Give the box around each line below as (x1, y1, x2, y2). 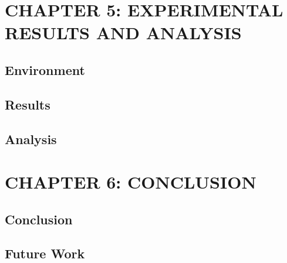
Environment (5, 60, 85, 78)
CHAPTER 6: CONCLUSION (5, 170, 256, 194)
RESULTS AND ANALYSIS (5, 21, 242, 45)
